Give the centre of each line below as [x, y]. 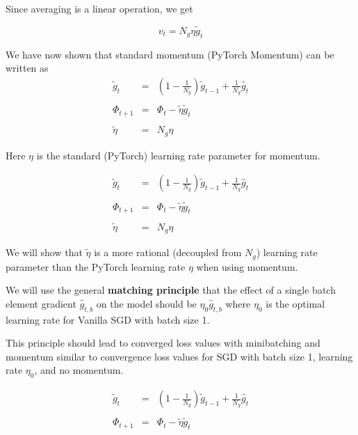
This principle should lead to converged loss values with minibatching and [163, 343]
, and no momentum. [79, 370]
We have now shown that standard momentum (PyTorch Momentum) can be [170, 54]
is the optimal [295, 303]
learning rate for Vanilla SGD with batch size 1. [108, 319]
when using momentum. [247, 266]
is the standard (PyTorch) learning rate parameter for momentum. [178, 155]
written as [27, 68]
